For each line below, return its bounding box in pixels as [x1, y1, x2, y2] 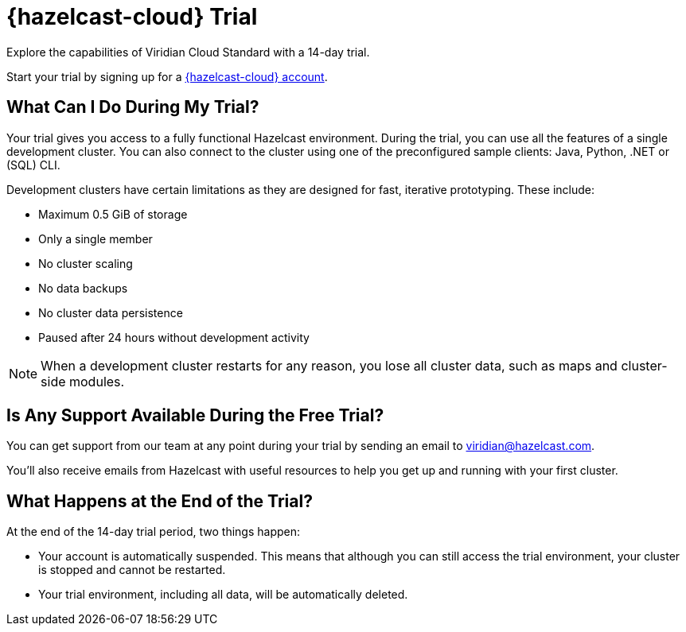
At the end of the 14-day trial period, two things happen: [6, 525, 301, 539]
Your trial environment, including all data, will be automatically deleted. [38, 587, 408, 602]
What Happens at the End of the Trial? [6, 490, 313, 511]
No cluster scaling [38, 256, 133, 270]
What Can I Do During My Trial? [6, 97, 259, 118]
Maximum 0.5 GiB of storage [38, 207, 188, 221]
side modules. [41, 373, 125, 390]
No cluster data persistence [38, 305, 183, 320]
